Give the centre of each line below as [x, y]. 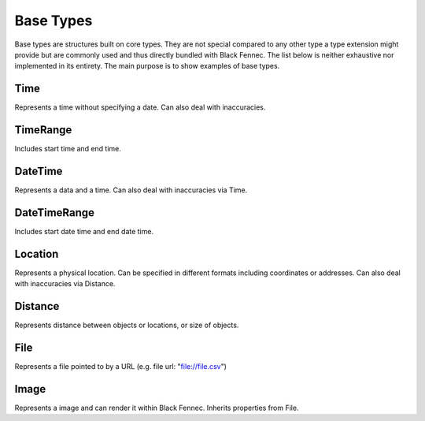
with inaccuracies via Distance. [65, 284]
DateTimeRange [54, 212]
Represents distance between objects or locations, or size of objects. [127, 325]
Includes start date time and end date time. [84, 231]
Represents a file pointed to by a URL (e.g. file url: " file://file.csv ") [121, 367]
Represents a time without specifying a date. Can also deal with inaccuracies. [140, 107]
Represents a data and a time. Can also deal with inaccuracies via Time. [131, 190]
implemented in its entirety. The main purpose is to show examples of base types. [147, 66]
